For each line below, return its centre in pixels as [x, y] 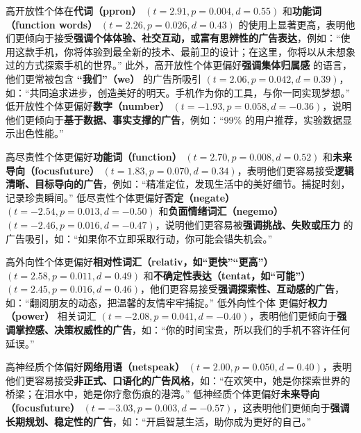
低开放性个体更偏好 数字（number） [87, 106]
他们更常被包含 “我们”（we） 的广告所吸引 [103, 78]
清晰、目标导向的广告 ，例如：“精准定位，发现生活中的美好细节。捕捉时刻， [178, 184]
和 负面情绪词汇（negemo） [221, 211]
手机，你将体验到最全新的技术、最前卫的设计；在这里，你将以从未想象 [195, 51]
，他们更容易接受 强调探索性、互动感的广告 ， [243, 289]
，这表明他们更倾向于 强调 [291, 408]
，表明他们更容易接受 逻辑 [295, 170]
